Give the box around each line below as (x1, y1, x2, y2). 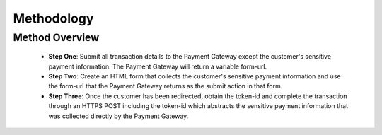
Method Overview (13, 31, 100, 44)
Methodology (13, 11, 94, 26)
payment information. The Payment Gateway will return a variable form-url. (48, 62, 267, 71)
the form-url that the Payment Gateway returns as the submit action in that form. (48, 82, 283, 90)
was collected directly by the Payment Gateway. (48, 112, 189, 120)
